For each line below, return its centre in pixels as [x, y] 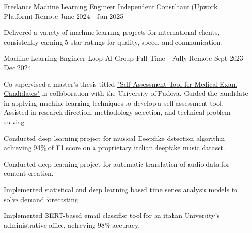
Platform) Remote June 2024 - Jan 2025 [64, 16]
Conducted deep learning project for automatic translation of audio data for [117, 163]
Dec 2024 [17, 67]
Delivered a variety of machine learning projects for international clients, [112, 32]
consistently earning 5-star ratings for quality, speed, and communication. [113, 41]
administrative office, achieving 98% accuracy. [72, 225]
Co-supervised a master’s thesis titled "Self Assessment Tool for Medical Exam [121, 84]
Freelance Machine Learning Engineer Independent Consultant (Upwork [111, 6]
